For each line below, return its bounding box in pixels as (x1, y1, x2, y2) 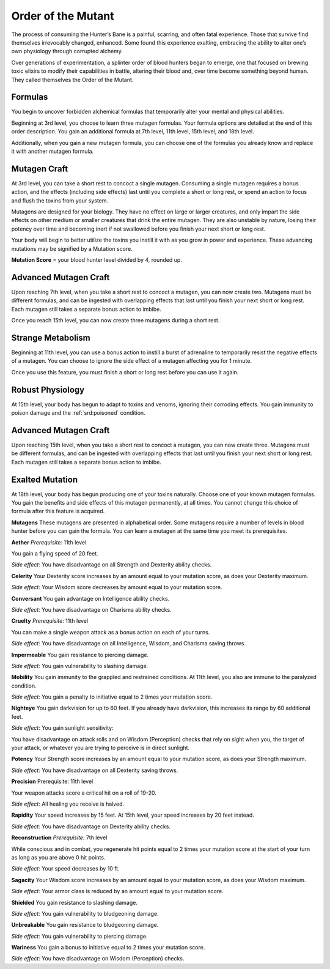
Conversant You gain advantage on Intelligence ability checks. (11, 595, 170, 602)
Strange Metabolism (11, 332, 91, 343)
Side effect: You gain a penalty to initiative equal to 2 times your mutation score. (11, 693, 213, 700)
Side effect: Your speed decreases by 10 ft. (11, 865, 120, 872)
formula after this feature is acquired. (11, 508, 105, 515)
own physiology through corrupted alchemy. (11, 48, 123, 55)
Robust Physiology (11, 384, 85, 395)
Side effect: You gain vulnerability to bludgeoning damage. (11, 910, 159, 917)
